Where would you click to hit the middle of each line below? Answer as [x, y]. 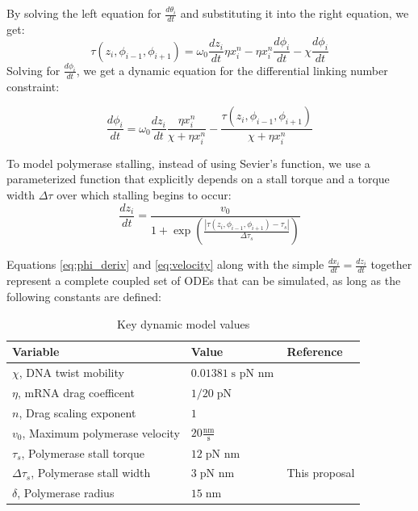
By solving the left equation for [84, 13]
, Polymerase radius [66, 493]
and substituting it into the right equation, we [295, 13]
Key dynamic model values [184, 323]
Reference [315, 352]
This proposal [321, 473]
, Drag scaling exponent [77, 412]
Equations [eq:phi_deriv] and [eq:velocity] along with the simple [165, 264]
